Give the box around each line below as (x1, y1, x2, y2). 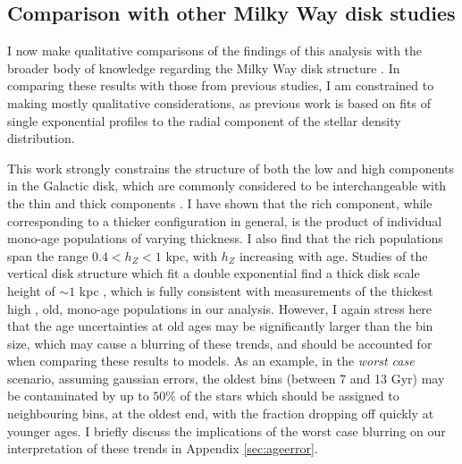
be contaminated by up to (7, 386, 149, 405)
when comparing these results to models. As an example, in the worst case (7, 351, 415, 370)
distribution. (7, 129, 75, 148)
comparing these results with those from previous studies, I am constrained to (7, 76, 434, 95)
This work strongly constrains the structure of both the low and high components (7, 158, 455, 177)
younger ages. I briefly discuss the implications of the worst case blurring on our (7, 421, 446, 440)
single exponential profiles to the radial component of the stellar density (7, 111, 401, 130)
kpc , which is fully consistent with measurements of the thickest (79, 281, 433, 299)
